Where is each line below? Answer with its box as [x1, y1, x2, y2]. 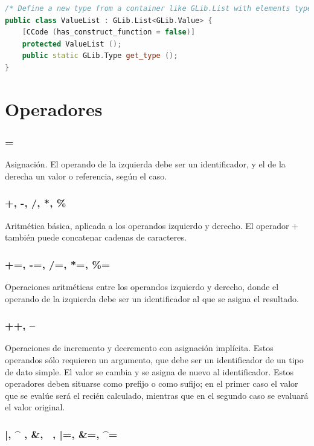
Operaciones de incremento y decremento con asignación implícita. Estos [5, 341, 274, 354]
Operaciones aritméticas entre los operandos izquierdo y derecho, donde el [5, 280, 279, 292]
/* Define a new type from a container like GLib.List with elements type [5, 4, 312, 13]
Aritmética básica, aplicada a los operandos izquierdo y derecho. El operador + [5, 219, 299, 231]
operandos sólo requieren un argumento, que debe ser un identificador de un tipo [5, 353, 304, 366]
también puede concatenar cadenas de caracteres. [5, 231, 187, 244]
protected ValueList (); [22, 39, 122, 48]
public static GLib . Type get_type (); [22, 51, 178, 60]
